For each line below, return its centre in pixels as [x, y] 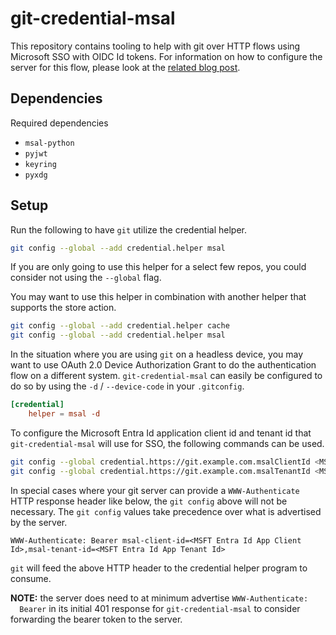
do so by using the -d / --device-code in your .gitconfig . [127, 386]
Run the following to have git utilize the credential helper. [128, 229]
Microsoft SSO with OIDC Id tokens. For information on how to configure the [166, 56]
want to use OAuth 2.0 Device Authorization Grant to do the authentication [163, 365]
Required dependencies [59, 123]
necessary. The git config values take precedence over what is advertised [166, 511]
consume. [31, 578]
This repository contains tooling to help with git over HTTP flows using [155, 46]
